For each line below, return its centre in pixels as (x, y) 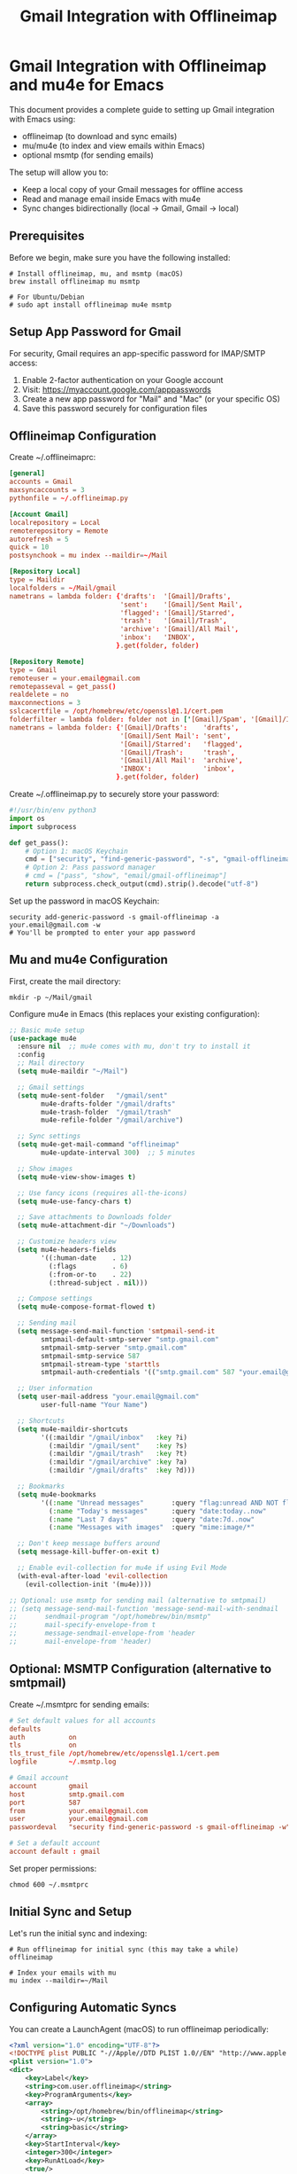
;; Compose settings (55, 1299)
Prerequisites (47, 236)
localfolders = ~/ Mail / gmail (63, 588)
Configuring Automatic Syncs (93, 2008)
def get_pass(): (39, 843)
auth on (43, 1737)
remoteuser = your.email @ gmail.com (75, 678)
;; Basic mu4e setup (47, 1030)
